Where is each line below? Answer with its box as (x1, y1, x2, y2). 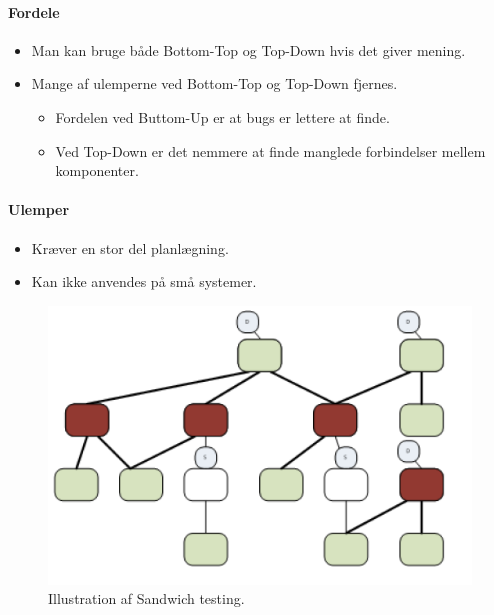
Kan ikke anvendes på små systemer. (31, 271, 257, 292)
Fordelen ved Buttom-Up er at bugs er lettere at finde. (55, 106, 390, 127)
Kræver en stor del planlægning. (31, 237, 229, 258)
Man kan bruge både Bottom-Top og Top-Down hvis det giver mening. (31, 39, 466, 60)
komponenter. (55, 160, 139, 181)
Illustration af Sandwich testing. (48, 588, 245, 609)
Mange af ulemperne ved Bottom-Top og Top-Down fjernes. (31, 73, 398, 94)
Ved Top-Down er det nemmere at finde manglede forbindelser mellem (55, 140, 486, 161)
